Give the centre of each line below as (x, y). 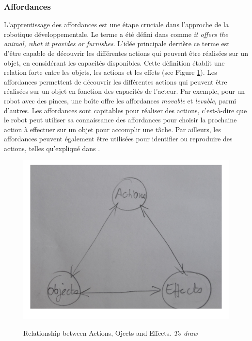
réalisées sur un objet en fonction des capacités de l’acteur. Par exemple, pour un (124, 91)
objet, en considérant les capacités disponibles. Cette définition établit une (114, 62)
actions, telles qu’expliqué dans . (52, 148)
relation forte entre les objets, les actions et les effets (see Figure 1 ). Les (110, 72)
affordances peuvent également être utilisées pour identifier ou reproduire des (118, 139)
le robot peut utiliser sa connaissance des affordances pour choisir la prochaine (120, 120)
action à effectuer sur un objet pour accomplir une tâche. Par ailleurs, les (112, 129)
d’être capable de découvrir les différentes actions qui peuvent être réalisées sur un (126, 53)
